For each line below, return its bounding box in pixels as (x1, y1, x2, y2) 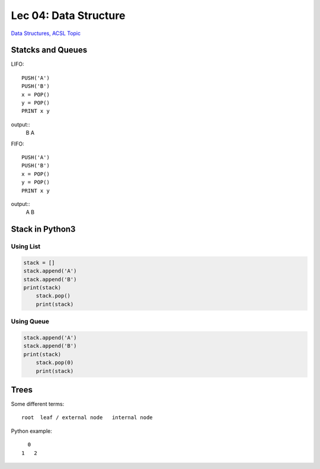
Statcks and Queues (11, 45, 88, 55)
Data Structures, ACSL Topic (11, 30, 81, 37)
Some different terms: (11, 401, 65, 408)
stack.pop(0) (36, 359, 74, 366)
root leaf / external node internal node (21, 414, 153, 421)
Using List (11, 242, 41, 251)
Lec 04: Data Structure (11, 9, 126, 22)
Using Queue (11, 318, 50, 326)
